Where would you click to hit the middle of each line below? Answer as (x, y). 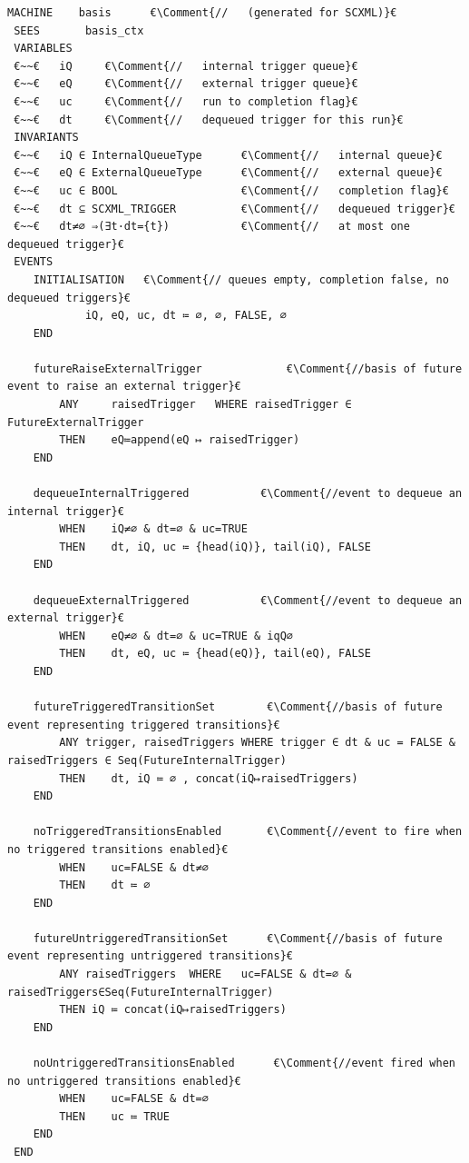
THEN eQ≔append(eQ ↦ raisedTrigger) (180, 440)
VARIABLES (43, 49)
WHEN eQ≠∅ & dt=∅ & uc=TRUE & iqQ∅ (176, 636)
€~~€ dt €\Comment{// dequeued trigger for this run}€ (209, 119)
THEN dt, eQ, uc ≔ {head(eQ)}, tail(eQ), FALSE (215, 654)
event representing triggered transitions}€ (144, 725)
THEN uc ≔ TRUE (114, 1116)
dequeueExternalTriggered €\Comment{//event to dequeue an (248, 600)
